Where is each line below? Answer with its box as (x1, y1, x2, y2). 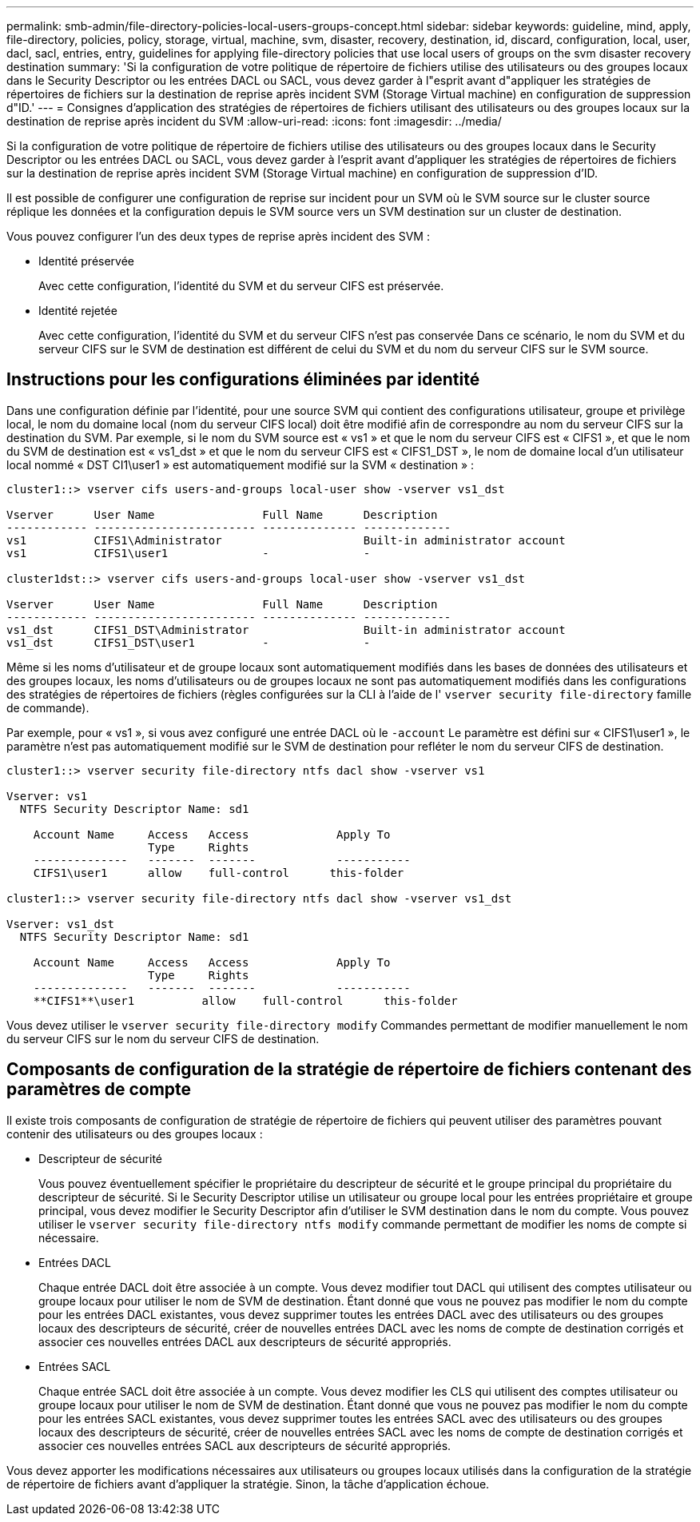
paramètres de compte (6, 1079, 192, 1100)
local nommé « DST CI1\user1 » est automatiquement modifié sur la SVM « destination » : (6, 457, 475, 472)
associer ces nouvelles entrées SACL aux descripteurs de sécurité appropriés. (38, 1438, 451, 1452)
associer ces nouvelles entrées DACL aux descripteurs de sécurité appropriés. (38, 1334, 451, 1349)
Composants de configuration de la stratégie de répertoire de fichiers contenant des (6, 1059, 692, 1080)
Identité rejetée (38, 304, 117, 317)
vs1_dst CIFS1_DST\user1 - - (6, 635, 371, 649)
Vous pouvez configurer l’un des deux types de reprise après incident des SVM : (6, 229, 430, 243)
